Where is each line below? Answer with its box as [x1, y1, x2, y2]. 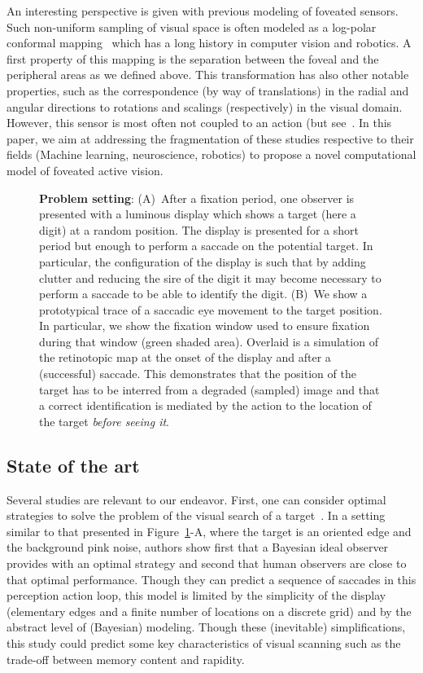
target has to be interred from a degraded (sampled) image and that [39, 380, 380, 398]
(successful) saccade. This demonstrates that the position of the [39, 365, 356, 382]
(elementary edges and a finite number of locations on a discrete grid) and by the [7, 602, 412, 619]
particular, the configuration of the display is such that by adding [39, 253, 366, 270]
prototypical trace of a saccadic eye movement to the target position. [39, 301, 382, 318]
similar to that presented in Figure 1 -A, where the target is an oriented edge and [7, 522, 412, 539]
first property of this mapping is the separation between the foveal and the [7, 50, 379, 67]
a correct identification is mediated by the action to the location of [39, 397, 372, 414]
